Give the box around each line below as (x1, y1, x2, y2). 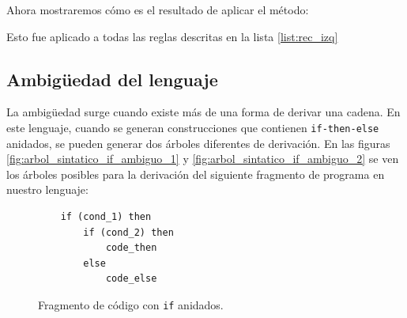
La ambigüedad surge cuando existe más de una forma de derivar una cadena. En (6, 104, 401, 120)
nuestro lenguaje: (6, 181, 89, 198)
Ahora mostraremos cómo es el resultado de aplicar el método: (6, 2, 309, 17)
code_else (105, 273, 157, 285)
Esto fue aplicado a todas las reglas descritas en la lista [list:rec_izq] (6, 28, 338, 44)
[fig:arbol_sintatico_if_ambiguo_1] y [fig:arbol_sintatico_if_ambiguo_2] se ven (6, 150, 399, 167)
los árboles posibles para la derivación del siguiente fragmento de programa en (6, 165, 385, 182)
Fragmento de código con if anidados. (38, 296, 224, 312)
